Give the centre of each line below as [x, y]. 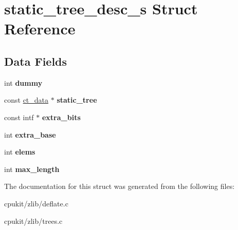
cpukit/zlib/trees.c [33, 221]
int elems [20, 152]
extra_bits [61, 117]
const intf [19, 117]
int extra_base [30, 134]
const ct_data [26, 100]
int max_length [32, 169]
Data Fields [36, 61]
